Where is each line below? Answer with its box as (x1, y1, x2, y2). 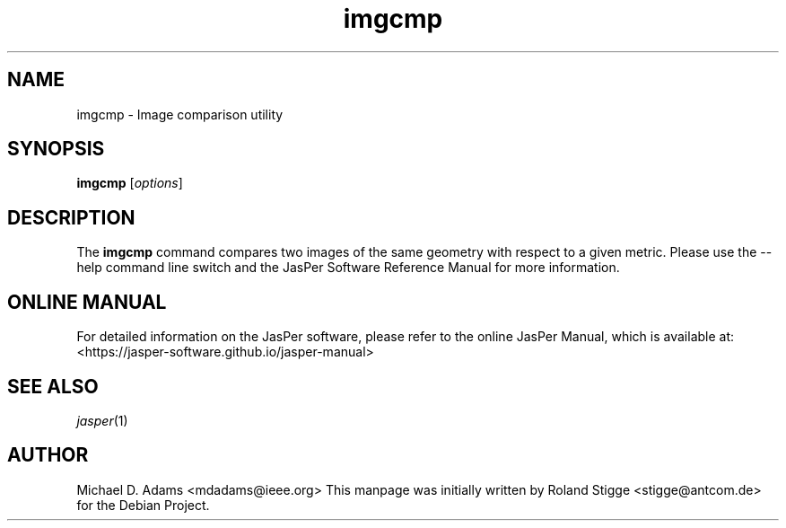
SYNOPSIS (7, 137, 105, 161)
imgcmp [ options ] (76, 175, 183, 191)
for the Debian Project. (76, 497, 210, 513)
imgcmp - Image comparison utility (76, 106, 284, 122)
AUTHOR (7, 444, 89, 467)
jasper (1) (76, 412, 128, 428)
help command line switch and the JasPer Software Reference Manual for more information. (76, 260, 620, 276)
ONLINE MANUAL (7, 290, 167, 313)
